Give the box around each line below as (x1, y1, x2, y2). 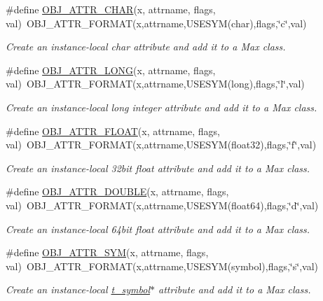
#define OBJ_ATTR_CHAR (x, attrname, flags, (6, 2, 216, 16)
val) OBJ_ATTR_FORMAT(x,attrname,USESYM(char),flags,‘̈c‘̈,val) (6, 15, 307, 30)
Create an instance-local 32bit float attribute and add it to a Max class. (6, 160, 310, 175)
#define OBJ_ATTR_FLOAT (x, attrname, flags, (6, 123, 220, 138)
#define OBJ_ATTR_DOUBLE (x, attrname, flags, (6, 184, 229, 199)
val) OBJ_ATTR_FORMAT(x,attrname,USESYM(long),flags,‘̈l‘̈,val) (6, 76, 305, 91)
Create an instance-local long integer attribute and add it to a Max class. (6, 99, 317, 114)
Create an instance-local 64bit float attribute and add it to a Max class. (6, 221, 310, 236)
